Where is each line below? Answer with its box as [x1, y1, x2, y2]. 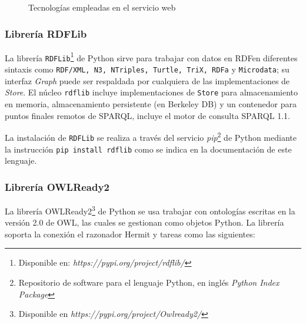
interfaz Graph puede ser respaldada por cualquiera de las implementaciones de [5, 74, 290, 87]
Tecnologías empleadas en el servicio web [28, 1, 176, 13]
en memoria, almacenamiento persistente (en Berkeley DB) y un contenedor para [5, 98, 297, 110]
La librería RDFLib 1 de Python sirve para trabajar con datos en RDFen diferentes [5, 49, 298, 64]
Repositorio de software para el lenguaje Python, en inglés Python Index [18, 276, 280, 289]
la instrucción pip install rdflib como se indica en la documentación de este [5, 143, 292, 155]
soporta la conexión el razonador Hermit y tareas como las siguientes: [5, 227, 255, 240]
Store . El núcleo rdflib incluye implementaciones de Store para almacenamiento [5, 86, 298, 98]
